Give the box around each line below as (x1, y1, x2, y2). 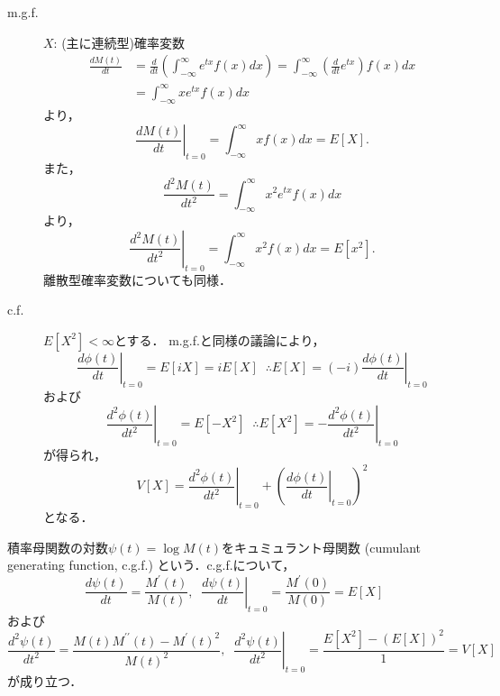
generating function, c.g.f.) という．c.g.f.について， (7, 555, 295, 574)
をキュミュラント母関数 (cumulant (222, 537, 421, 556)
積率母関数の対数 (7, 537, 108, 556)
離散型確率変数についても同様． (43, 270, 232, 288)
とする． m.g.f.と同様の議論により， (114, 330, 325, 349)
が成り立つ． (7, 671, 83, 690)
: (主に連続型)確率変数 (53, 32, 186, 51)
